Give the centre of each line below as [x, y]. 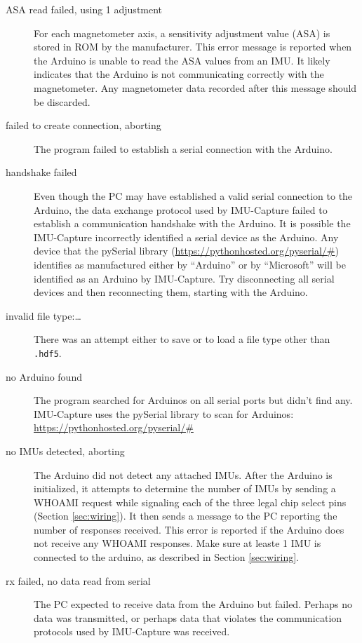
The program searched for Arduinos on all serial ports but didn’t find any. [193, 400]
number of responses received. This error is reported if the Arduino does [189, 529]
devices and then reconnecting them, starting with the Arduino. [171, 292]
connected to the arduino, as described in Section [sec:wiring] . [166, 557]
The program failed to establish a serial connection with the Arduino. [183, 148]
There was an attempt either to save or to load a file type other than [182, 339]
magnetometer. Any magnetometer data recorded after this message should [195, 87]
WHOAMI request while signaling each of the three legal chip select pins [190, 502]
